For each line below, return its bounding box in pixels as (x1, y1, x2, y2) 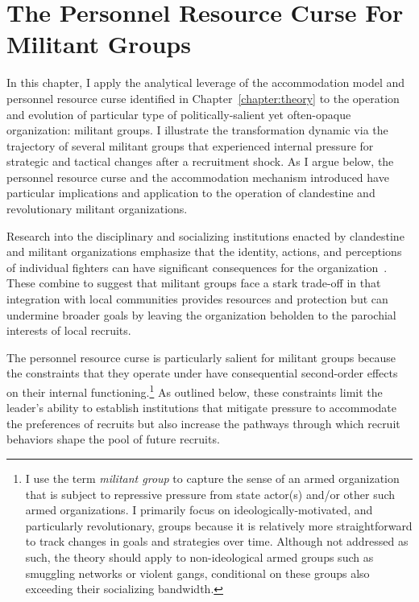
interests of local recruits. (6, 322, 131, 339)
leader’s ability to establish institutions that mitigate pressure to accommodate (6, 399, 397, 416)
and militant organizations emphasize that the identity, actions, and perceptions (6, 243, 402, 260)
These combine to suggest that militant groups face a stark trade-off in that (6, 274, 381, 291)
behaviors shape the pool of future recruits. (6, 431, 220, 447)
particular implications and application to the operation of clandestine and (6, 184, 375, 201)
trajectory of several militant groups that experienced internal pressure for (6, 137, 374, 154)
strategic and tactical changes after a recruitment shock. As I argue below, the (6, 153, 394, 170)
